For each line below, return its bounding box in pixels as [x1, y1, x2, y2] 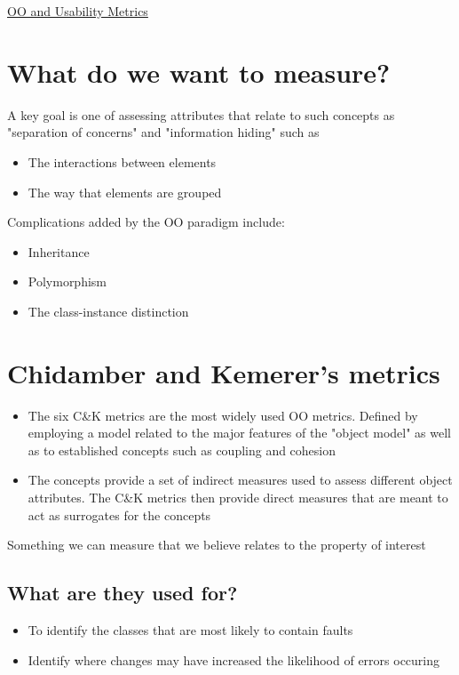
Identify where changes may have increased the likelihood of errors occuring [28, 650, 440, 669]
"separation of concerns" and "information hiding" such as [7, 123, 320, 141]
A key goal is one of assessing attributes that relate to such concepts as [7, 105, 395, 124]
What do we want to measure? [7, 53, 391, 90]
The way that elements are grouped [28, 182, 222, 201]
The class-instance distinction [28, 301, 189, 320]
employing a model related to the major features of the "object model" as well [28, 423, 452, 442]
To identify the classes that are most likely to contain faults [28, 620, 353, 639]
